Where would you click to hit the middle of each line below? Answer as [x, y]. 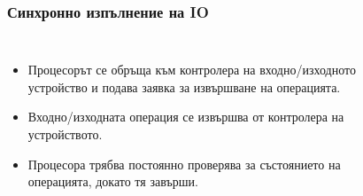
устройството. [65, 134]
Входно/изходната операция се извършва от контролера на [186, 117]
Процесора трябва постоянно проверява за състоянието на [184, 164]
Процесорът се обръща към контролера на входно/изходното [192, 70]
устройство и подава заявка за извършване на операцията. [184, 86]
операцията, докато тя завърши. [113, 181]
